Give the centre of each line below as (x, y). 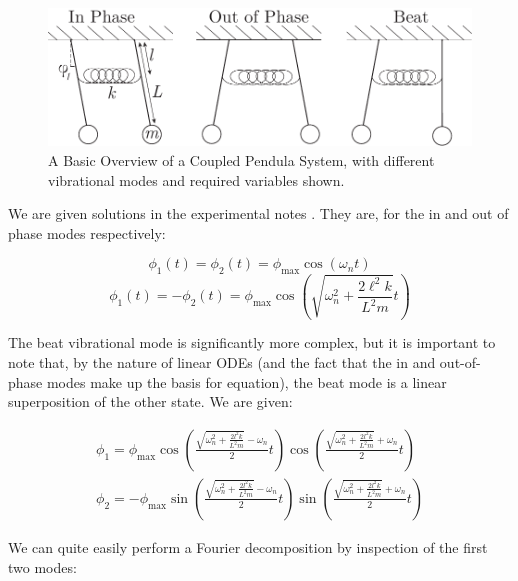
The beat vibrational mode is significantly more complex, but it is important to (252, 342)
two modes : (42, 566)
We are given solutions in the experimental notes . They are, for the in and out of (258, 213)
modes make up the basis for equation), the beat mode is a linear (246, 381)
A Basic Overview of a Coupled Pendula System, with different (241, 159)
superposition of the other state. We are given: (150, 401)
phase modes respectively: (87, 232)
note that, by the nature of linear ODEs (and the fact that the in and (222, 362)
